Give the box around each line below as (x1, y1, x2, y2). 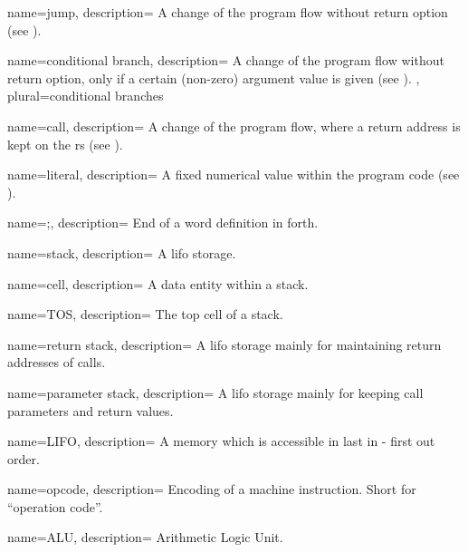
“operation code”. (7, 497, 103, 516)
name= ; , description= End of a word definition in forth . (7, 213, 319, 232)
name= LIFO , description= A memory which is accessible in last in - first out (7, 431, 435, 450)
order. (7, 449, 40, 468)
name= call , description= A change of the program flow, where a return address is (7, 116, 461, 135)
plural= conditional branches (7, 86, 164, 105)
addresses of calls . (7, 353, 106, 372)
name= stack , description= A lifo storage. (7, 243, 236, 262)
